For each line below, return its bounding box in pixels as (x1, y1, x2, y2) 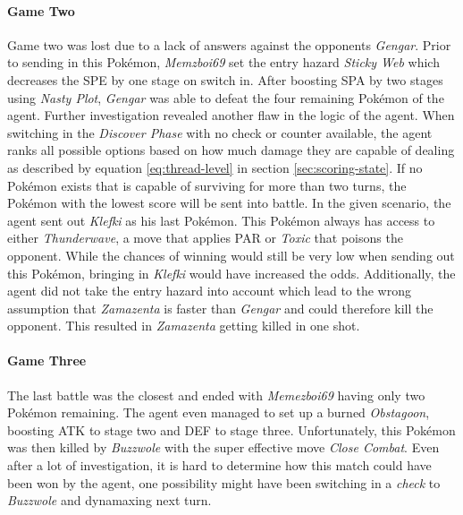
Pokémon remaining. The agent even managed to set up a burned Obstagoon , (7, 403, 430, 422)
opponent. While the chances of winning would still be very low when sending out (7, 245, 455, 264)
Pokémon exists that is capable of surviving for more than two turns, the (7, 176, 407, 194)
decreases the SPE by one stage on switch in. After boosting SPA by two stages (7, 70, 443, 89)
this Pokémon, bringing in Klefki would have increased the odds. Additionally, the (7, 263, 456, 282)
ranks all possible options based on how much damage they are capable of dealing (7, 141, 455, 159)
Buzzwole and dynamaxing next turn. (7, 491, 212, 510)
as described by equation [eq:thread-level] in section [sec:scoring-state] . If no (7, 158, 423, 176)
